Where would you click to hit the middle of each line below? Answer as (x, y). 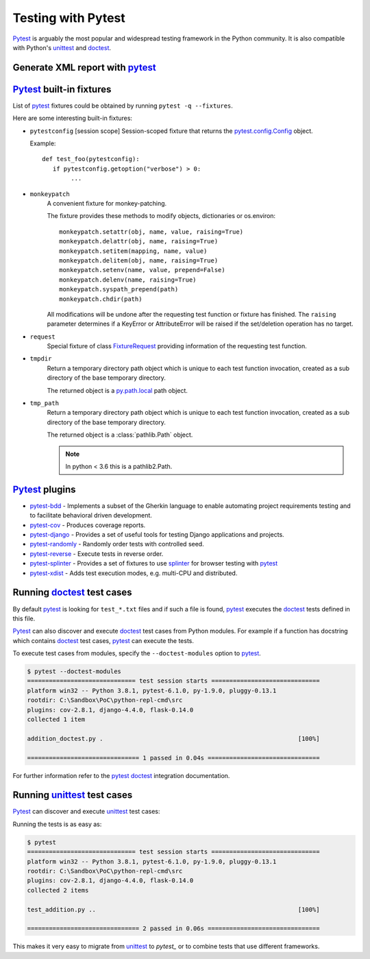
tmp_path (45, 403)
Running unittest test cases (73, 795)
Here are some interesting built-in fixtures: (73, 118)
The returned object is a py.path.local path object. (118, 390)
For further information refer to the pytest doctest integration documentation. (121, 775)
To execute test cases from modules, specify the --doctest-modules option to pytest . (137, 653)
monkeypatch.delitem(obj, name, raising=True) (139, 260)
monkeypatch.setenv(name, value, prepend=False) (142, 270)
